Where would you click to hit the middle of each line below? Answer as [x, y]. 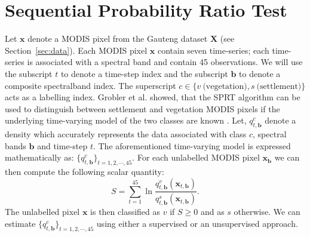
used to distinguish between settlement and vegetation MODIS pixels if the [142, 108]
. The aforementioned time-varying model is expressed [192, 145]
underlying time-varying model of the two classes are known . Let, [126, 120]
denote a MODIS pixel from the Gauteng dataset [118, 39]
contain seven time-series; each [213, 50]
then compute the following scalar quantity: [85, 172]
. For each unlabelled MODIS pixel [196, 157]
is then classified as [125, 212]
